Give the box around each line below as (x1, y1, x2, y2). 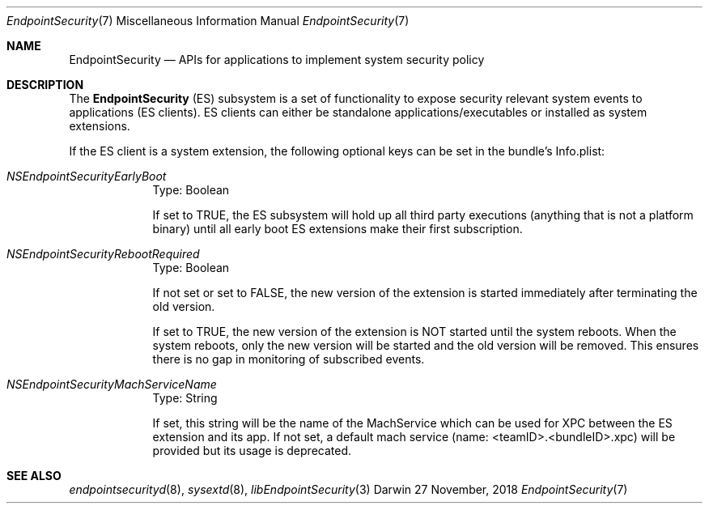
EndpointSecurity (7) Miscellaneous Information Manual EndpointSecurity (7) (6, 14, 410, 28)
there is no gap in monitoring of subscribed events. (152, 352, 425, 366)
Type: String (152, 391, 218, 405)
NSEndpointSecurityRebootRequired (6, 247, 200, 261)
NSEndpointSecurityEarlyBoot (6, 169, 167, 183)
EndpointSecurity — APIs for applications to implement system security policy (69, 53, 485, 66)
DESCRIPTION (6, 78, 84, 91)
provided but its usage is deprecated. (152, 444, 352, 457)
